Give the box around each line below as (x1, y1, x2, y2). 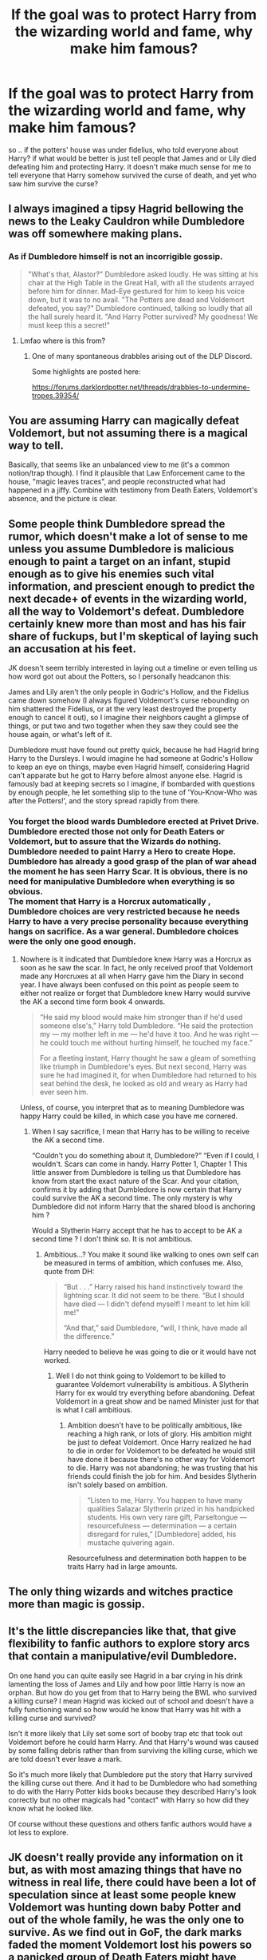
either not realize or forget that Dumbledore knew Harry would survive (19, 988, 251, 998)
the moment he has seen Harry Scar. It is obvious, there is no (8, 866, 249, 877)
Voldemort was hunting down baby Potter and (8, 1901, 241, 1914)
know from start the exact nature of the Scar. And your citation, (31, 1176, 240, 1185)
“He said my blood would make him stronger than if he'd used (39, 1012, 243, 1022)
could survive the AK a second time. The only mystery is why (31, 1193, 233, 1202)
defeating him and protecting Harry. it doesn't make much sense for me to (8, 161, 252, 171)
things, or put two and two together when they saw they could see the (8, 721, 239, 731)
